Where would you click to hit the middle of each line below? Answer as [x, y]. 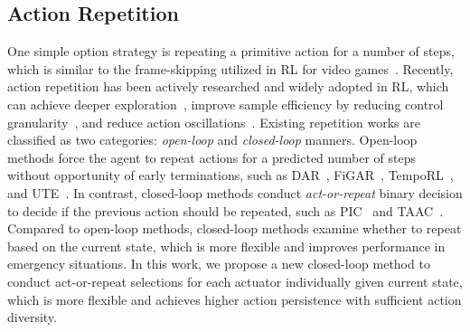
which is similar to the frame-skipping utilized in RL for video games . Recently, [230, 68]
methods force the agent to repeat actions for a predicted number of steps [211, 157]
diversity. [32, 317]
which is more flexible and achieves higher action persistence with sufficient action [235, 299]
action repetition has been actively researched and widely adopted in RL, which [228, 86]
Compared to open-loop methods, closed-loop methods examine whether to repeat [235, 228]
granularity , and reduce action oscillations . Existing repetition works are [214, 122]
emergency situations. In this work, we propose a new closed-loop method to [219, 264]
